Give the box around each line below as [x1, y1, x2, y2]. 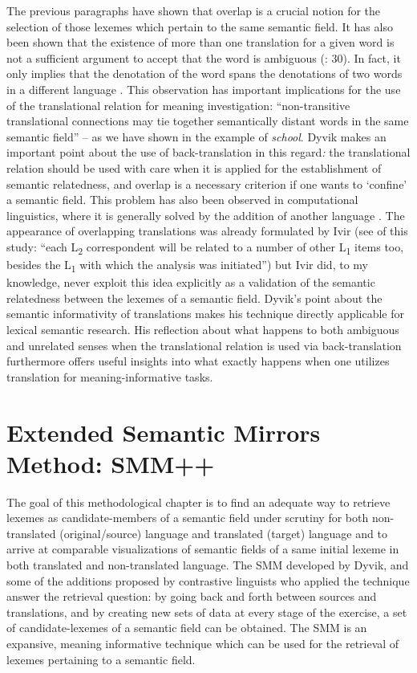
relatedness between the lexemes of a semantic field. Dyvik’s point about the [6, 289, 383, 306]
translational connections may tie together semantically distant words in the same [6, 112, 409, 129]
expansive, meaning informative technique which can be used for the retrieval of [6, 634, 399, 651]
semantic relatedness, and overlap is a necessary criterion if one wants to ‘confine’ [6, 175, 407, 192]
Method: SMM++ [6, 447, 215, 479]
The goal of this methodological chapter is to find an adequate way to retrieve [6, 493, 391, 510]
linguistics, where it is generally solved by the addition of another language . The [6, 206, 405, 223]
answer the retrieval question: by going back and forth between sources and [6, 588, 377, 605]
